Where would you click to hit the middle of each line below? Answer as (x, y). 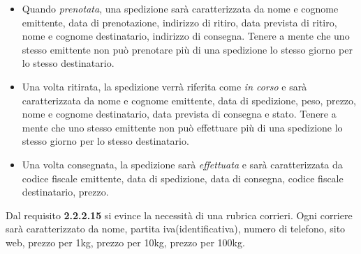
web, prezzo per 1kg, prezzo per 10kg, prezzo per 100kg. (125, 242)
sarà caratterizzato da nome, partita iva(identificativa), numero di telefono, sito (176, 229)
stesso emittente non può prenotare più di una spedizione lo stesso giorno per (187, 49)
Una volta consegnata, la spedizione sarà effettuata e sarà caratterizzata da (182, 164)
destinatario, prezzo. (65, 192)
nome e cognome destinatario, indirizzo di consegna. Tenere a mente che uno (186, 36)
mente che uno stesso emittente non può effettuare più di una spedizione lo (182, 127)
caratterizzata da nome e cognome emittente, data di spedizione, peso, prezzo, (189, 100)
